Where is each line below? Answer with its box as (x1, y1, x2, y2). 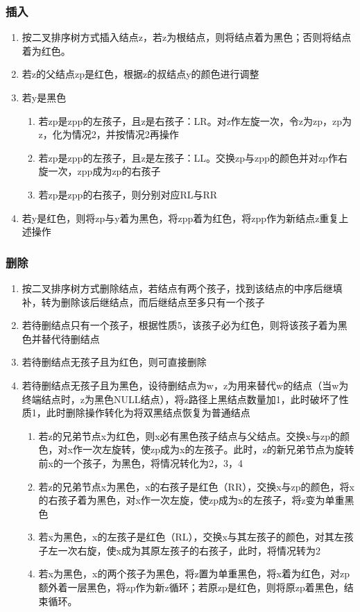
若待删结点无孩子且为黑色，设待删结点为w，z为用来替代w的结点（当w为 (22, 377, 349, 392)
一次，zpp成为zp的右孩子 (48, 164, 161, 178)
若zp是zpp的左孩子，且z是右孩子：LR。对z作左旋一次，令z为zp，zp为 (38, 113, 352, 128)
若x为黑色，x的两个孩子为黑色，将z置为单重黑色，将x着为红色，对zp (38, 566, 350, 581)
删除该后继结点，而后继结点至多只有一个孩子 (60, 294, 265, 309)
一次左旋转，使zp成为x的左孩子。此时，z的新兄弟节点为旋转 (82, 442, 354, 457)
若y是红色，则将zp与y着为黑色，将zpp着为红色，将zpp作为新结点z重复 (22, 210, 339, 225)
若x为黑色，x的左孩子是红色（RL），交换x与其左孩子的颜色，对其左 (38, 529, 344, 544)
